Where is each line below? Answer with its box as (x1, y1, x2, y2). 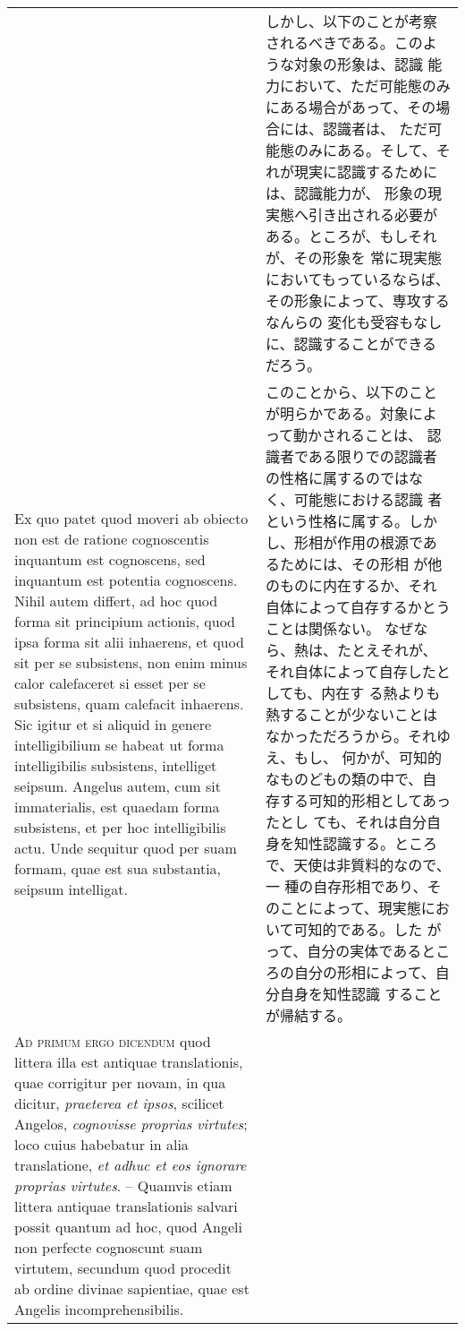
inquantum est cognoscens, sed (14, 548, 206, 570)
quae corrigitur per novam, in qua (14, 1072, 226, 1093)
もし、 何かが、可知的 (293, 747, 442, 768)
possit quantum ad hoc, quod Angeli (14, 1216, 242, 1237)
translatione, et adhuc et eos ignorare (14, 1155, 247, 1175)
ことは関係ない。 (265, 618, 380, 639)
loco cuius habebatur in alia (14, 1134, 189, 1155)
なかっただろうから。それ (265, 726, 436, 746)
